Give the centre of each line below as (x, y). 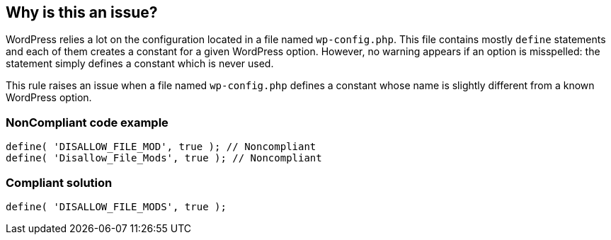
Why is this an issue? (82, 12)
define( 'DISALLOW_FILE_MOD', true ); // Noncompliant (161, 147)
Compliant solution (59, 182)
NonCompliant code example (87, 122)
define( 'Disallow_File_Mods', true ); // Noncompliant (164, 158)
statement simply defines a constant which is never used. (140, 64)
